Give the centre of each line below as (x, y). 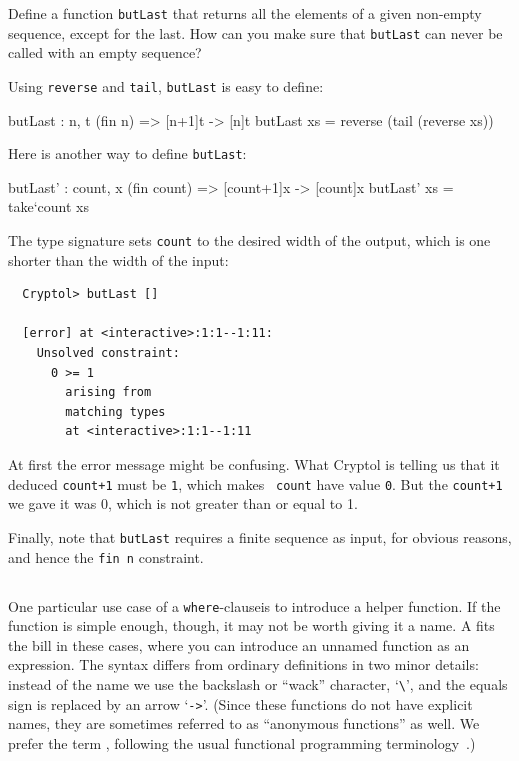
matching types (115, 411)
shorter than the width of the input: (118, 259)
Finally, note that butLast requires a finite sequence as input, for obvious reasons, (260, 536)
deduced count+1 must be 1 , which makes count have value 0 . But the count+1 (255, 483)
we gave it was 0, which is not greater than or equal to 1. (183, 503)
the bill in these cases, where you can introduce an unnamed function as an (239, 644)
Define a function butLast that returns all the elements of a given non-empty (245, 13)
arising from (108, 392)
